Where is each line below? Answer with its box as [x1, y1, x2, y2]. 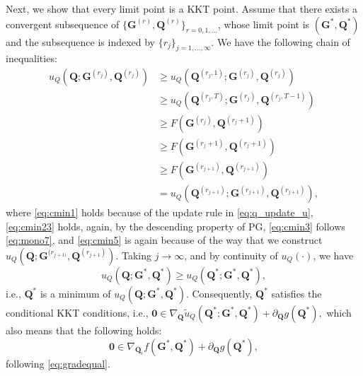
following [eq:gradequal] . [6, 356, 110, 370]
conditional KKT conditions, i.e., [6, 305, 149, 319]
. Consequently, [185, 286, 253, 300]
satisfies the [271, 286, 322, 300]
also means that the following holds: [6, 322, 162, 337]
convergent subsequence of [6, 16, 120, 31]
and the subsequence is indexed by [6, 34, 156, 49]
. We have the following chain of [211, 34, 350, 49]
